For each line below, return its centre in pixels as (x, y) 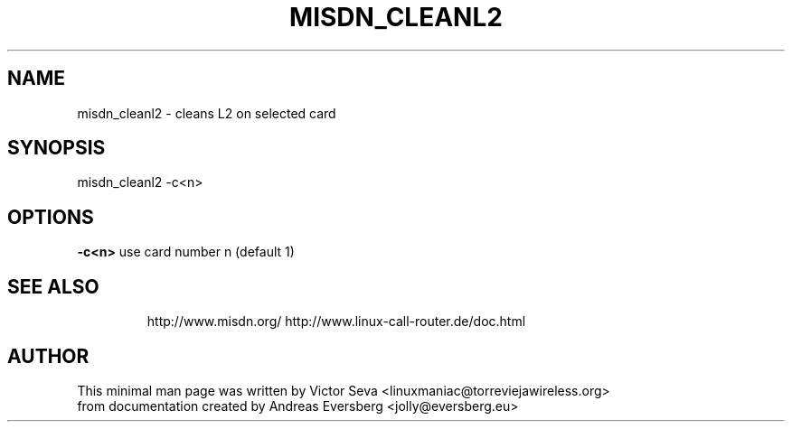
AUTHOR (48, 356)
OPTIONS (51, 217)
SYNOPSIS (57, 148)
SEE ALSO (53, 286)
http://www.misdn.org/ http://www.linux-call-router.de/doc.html (336, 322)
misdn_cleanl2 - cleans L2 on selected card (207, 113)
